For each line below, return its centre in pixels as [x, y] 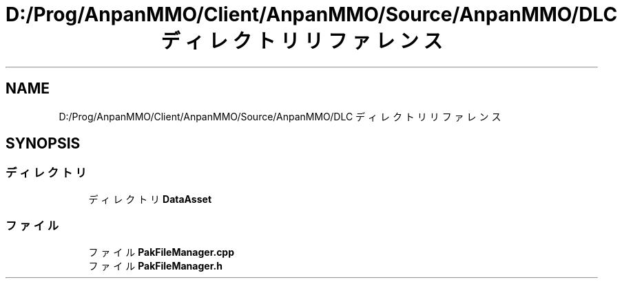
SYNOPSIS [43, 144]
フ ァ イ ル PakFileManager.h [155, 265]
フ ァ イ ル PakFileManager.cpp [162, 252]
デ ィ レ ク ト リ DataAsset [150, 199]
